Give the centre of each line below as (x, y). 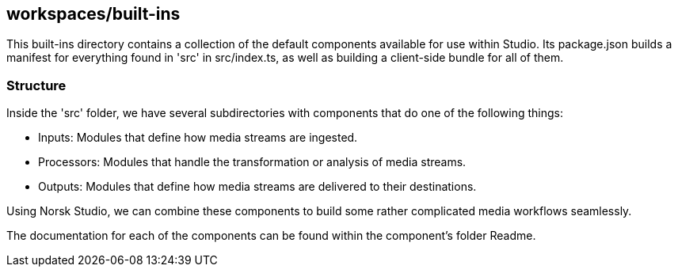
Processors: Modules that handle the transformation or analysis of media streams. (252, 162)
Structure (36, 85)
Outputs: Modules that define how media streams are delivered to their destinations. (257, 187)
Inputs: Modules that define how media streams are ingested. (198, 138)
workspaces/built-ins (93, 14)
